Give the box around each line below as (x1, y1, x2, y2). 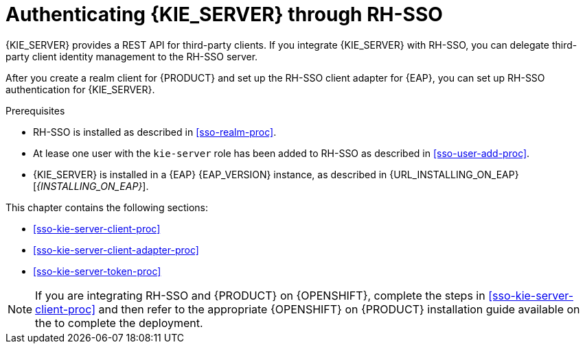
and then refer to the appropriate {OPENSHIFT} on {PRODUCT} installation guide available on (98, 302, 580, 316)
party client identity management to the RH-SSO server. (5, 50, 258, 62)
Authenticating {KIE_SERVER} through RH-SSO (5, 3, 443, 26)
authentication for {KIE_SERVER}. (5, 83, 155, 95)
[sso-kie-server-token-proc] (33, 265, 161, 277)
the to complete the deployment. (35, 315, 203, 330)
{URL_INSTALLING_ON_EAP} (389, 168, 519, 180)
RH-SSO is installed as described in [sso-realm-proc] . (33, 125, 277, 138)
